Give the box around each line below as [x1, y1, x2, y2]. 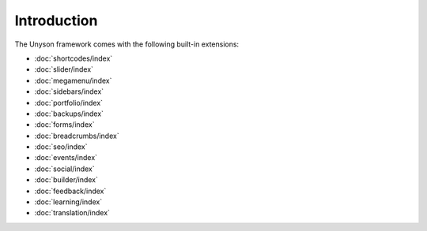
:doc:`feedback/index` [34, 186, 107, 196]
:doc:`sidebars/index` [34, 87, 104, 96]
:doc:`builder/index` [34, 175, 99, 184]
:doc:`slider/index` [34, 65, 94, 74]
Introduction [14, 12, 98, 29]
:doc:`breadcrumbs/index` [34, 131, 119, 140]
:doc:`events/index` [34, 153, 98, 162]
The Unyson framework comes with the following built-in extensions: [14, 39, 240, 49]
